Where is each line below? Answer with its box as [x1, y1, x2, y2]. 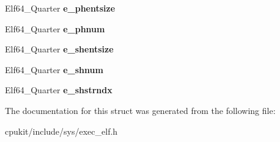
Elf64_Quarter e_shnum [5, 63, 103, 76]
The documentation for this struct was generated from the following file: [5, 104, 276, 116]
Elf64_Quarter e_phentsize [5, 2, 116, 14]
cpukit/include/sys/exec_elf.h [5, 124, 118, 137]
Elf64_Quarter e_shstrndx [5, 83, 112, 96]
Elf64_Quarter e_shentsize [5, 43, 114, 55]
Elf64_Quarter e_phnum [5, 22, 105, 35]
